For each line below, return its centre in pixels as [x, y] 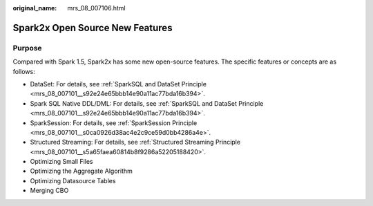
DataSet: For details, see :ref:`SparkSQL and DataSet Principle [118, 84]
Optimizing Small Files [61, 162]
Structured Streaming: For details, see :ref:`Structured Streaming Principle [135, 142]
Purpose [27, 48]
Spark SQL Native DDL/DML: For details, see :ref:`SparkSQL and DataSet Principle [147, 103]
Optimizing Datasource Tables [73, 180]
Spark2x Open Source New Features [93, 28]
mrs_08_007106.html [96, 8]
